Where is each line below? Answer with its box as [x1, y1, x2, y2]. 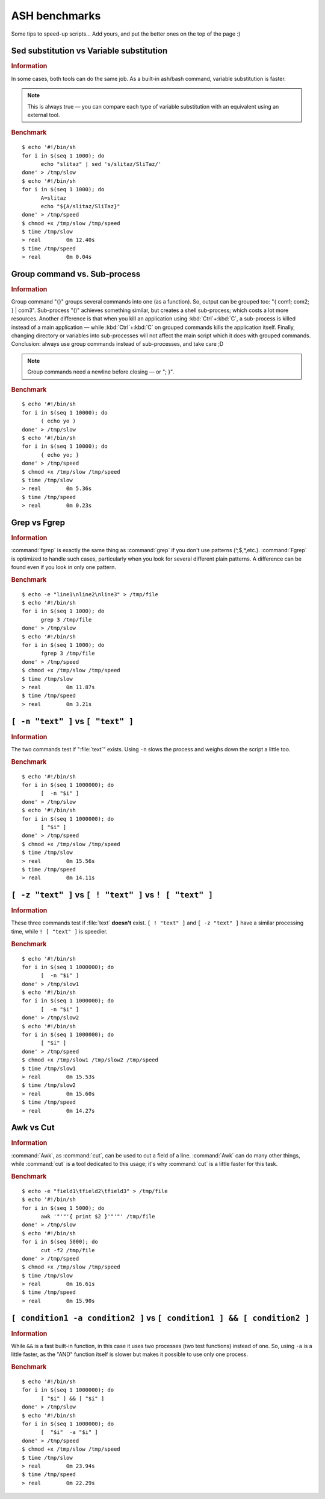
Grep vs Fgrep [11, 517, 66, 527]
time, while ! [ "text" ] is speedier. [11, 928, 108, 935]
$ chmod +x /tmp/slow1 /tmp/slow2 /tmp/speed [22, 1057, 159, 1063]
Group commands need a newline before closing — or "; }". [27, 368, 175, 375]
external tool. [27, 111, 60, 118]
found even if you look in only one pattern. [11, 564, 117, 571]
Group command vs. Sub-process [11, 269, 141, 279]
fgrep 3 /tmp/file [40, 650, 95, 657]
